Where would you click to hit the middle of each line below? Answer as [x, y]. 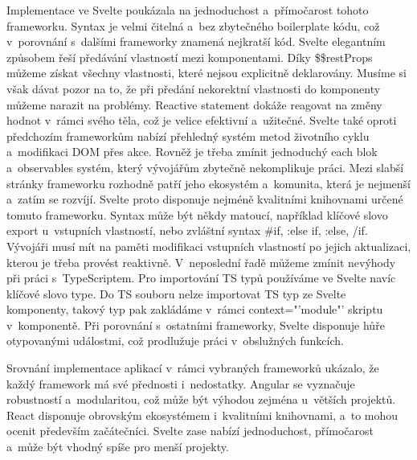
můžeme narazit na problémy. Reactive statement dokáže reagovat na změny [194, 104]
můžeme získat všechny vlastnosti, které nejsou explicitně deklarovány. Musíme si [206, 73]
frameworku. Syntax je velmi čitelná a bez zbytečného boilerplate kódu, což [193, 25]
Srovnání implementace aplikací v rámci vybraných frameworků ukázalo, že [193, 368]
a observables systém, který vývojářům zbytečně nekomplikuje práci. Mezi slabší [205, 167]
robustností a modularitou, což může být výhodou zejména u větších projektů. [201, 399]
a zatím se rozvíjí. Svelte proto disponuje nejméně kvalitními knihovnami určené [205, 199]
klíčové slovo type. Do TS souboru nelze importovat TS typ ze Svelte [176, 293]
